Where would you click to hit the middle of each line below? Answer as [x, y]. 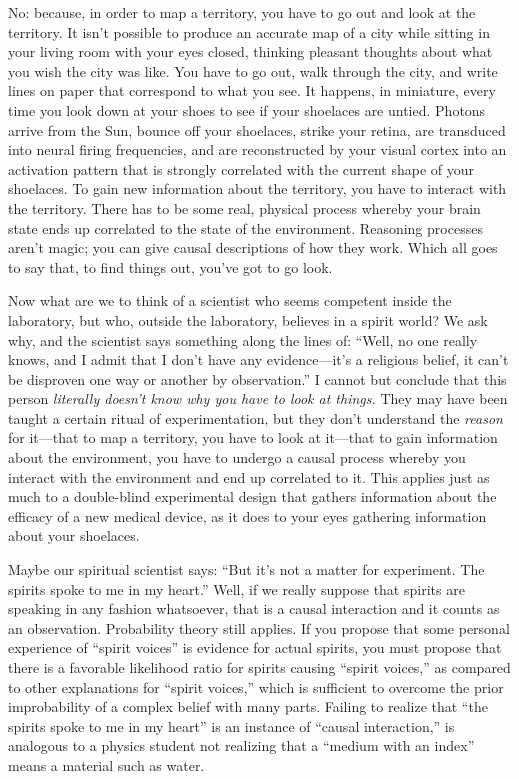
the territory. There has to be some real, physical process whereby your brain [244, 207]
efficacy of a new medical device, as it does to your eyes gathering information [247, 515]
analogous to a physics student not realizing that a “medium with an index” [241, 745]
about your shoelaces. [74, 535]
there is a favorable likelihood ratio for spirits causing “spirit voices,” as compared [259, 667]
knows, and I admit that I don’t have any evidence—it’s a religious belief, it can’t [258, 359]
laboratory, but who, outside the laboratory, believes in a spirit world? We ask [248, 319]
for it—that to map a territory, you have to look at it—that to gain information [253, 437]
